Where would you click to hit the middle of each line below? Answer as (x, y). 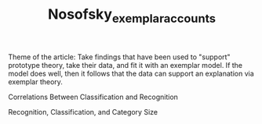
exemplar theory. (35, 81)
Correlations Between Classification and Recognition (93, 97)
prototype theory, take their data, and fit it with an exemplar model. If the (126, 65)
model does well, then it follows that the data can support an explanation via (131, 73)
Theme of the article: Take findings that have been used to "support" (119, 57)
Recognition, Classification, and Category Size (83, 112)
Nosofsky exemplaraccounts (132, 16)
